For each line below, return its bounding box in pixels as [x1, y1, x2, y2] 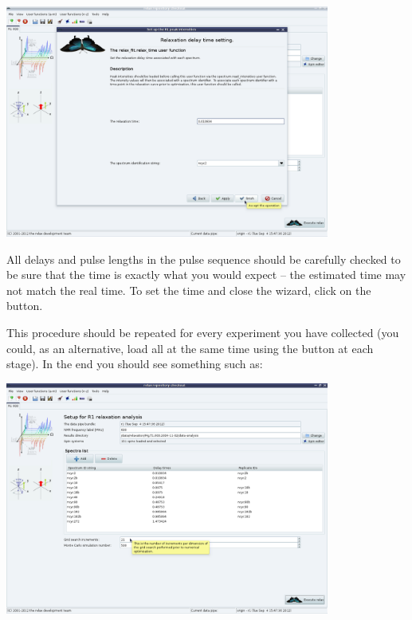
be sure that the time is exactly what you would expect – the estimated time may [6, 266, 406, 283]
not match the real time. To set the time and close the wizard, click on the [6, 281, 371, 298]
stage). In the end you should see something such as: [6, 355, 263, 372]
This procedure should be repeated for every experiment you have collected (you [6, 324, 399, 340]
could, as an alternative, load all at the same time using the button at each [6, 339, 374, 356]
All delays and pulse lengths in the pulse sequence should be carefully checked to [6, 250, 401, 267]
